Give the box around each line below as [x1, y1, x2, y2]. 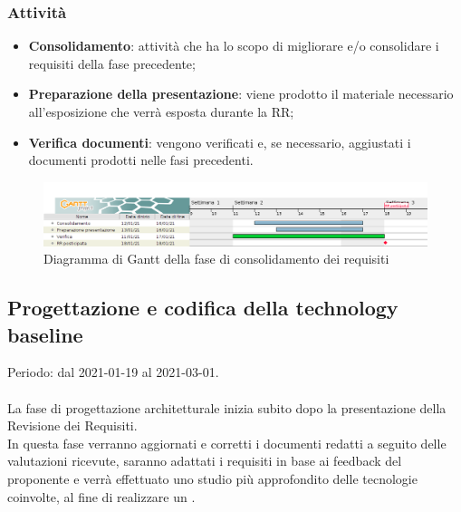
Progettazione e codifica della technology [7, 294, 399, 322]
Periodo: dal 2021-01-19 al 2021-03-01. [7, 362, 219, 382]
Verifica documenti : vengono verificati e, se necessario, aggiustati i [28, 132, 411, 151]
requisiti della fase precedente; [28, 53, 196, 72]
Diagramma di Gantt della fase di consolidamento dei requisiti [43, 249, 389, 268]
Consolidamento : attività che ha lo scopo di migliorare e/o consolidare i [28, 36, 439, 55]
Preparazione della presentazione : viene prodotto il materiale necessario [28, 84, 454, 103]
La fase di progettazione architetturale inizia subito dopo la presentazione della [7, 398, 447, 417]
